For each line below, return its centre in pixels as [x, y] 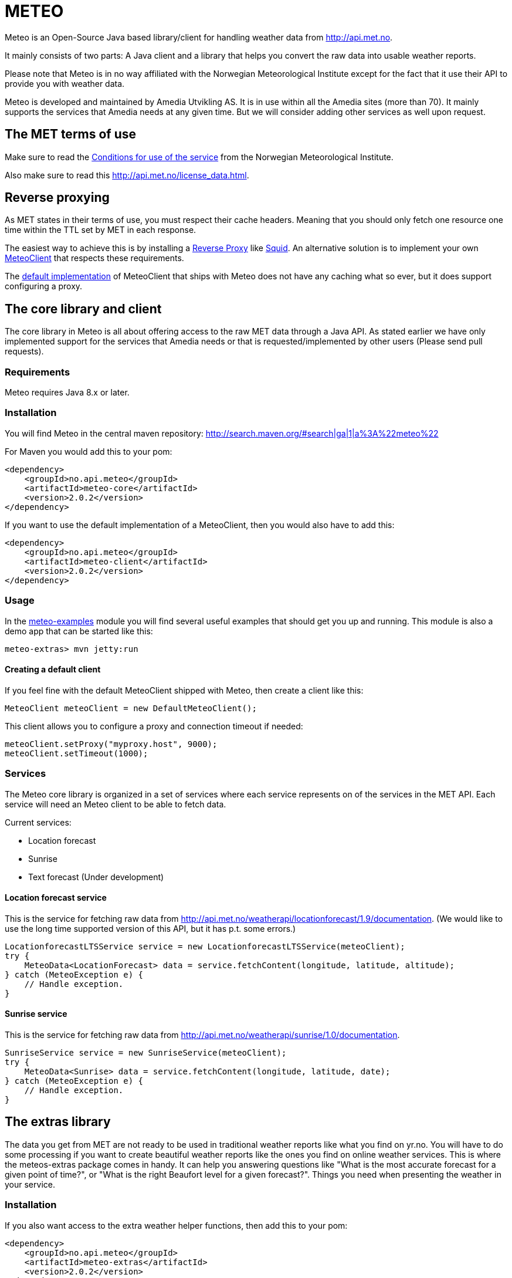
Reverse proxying [57, 198]
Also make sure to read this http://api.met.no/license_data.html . [127, 175]
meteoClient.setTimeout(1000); [77, 753]
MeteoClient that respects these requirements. [94, 258]
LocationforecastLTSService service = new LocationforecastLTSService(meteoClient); [205, 946]
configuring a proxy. [44, 286]
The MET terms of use [71, 134]
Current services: [38, 822]
